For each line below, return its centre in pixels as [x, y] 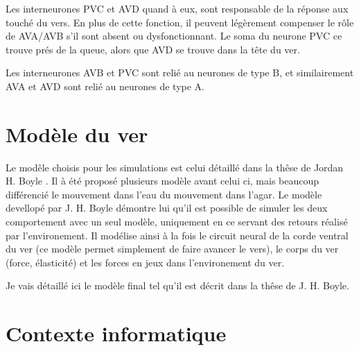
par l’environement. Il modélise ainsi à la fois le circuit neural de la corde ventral [177, 235]
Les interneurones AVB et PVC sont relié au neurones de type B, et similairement [180, 72]
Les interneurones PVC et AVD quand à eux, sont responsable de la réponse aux [177, 8]
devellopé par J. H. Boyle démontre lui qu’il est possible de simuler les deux [167, 208]
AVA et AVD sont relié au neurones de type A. [105, 86]
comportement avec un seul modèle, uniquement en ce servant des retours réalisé [177, 222]
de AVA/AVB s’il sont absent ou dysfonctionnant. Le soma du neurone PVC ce [174, 36]
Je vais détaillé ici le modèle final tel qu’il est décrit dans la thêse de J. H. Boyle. [177, 285]
